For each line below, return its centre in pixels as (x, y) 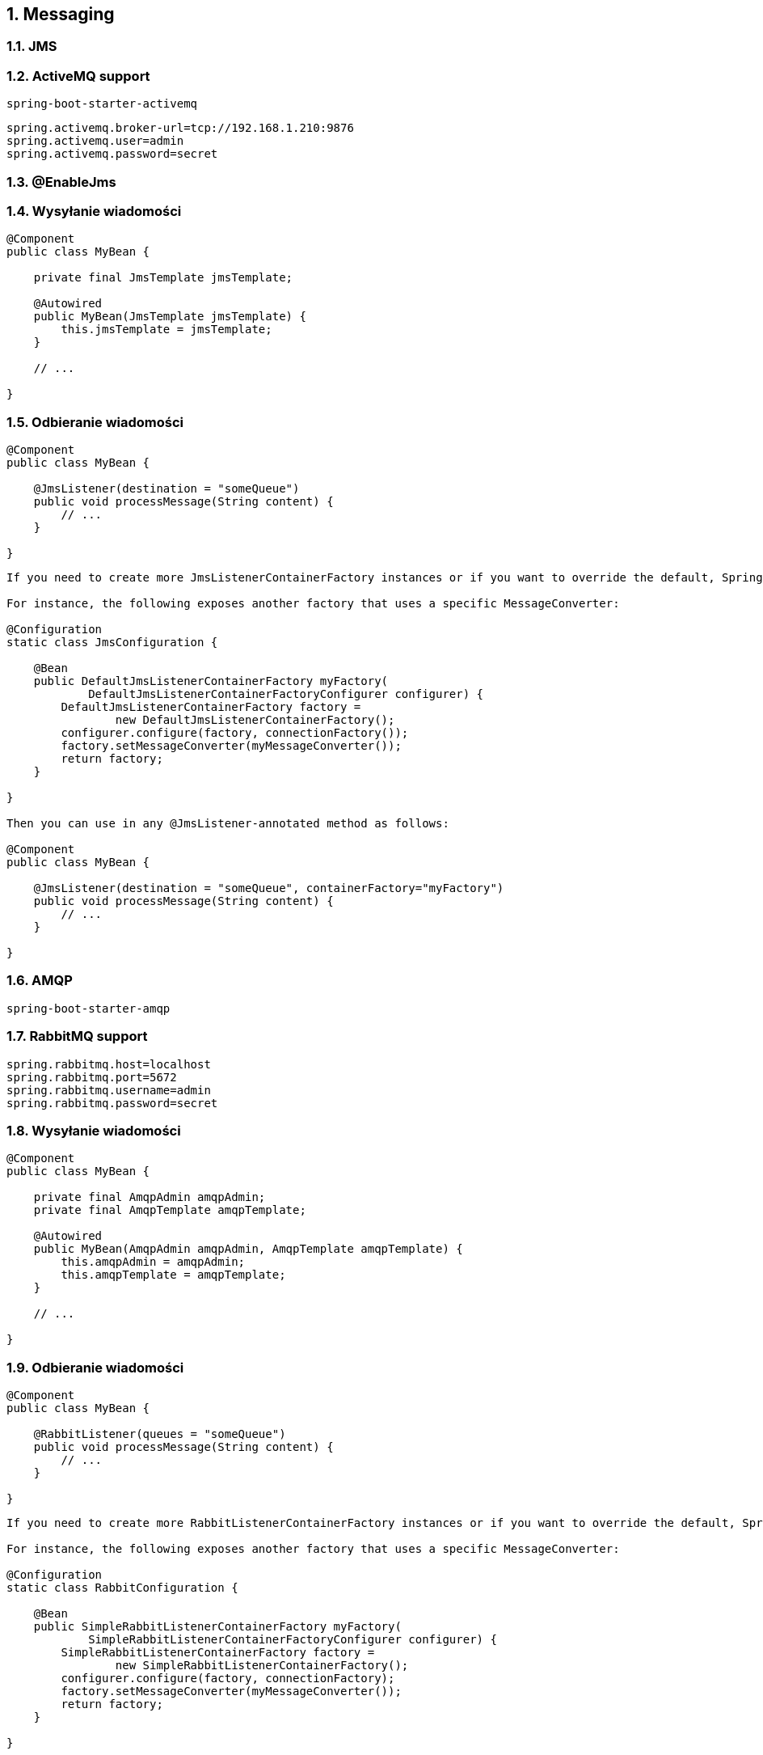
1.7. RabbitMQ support (77, 1036)
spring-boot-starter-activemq (102, 104)
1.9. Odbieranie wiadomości (95, 1367)
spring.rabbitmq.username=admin (109, 1090)
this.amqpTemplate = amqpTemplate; (173, 1275)
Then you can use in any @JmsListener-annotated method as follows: (228, 824)
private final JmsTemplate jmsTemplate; (163, 278)
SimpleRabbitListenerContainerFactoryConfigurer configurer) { (293, 1640)
